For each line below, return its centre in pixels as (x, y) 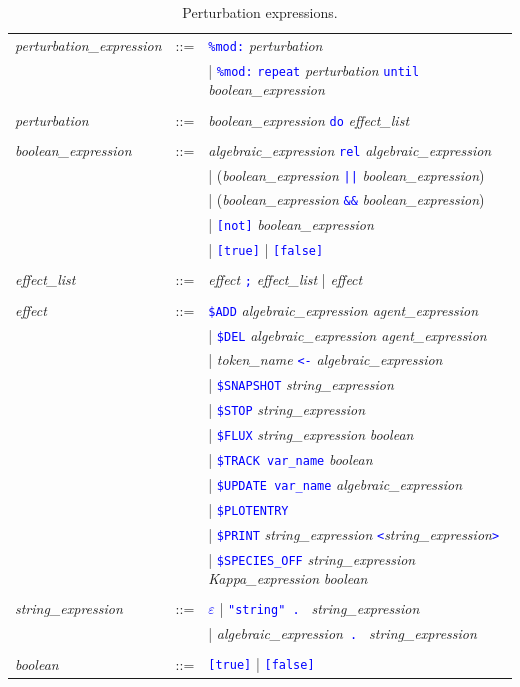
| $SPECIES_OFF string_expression (312, 558)
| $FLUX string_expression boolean (311, 434)
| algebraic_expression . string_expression (342, 633)
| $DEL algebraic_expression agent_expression (347, 334)
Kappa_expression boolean (288, 578)
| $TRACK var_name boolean (290, 459)
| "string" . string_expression (319, 608)
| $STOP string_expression (287, 409)
